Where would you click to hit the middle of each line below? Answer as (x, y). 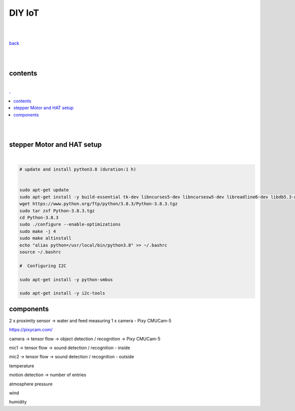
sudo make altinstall (45, 238)
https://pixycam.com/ (31, 330)
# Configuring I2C (43, 266)
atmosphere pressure (31, 384)
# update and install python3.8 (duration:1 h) (78, 169)
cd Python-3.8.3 (39, 217)
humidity (18, 402)
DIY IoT (24, 13)
